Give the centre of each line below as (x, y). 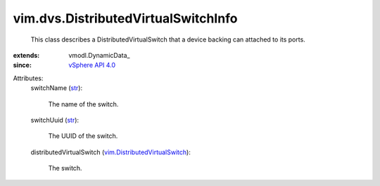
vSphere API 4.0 (92, 65)
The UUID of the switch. (83, 136)
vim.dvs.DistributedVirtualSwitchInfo (125, 18)
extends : (26, 55)
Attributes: (28, 78)
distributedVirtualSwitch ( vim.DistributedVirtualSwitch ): (111, 152)
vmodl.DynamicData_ (99, 55)
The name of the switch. (83, 104)
